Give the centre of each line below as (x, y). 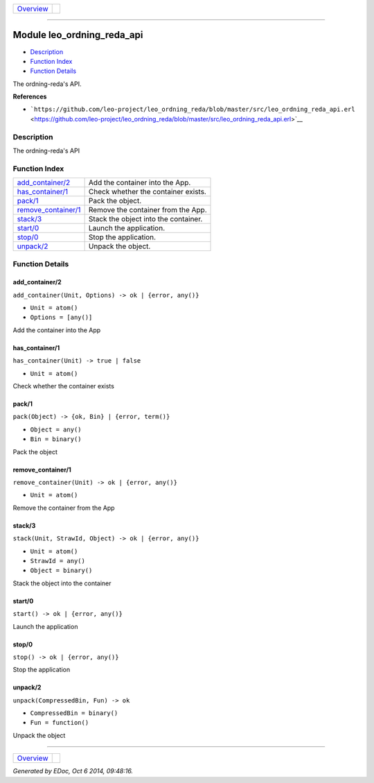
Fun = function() (60, 723)
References (30, 96)
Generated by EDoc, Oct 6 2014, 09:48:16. (73, 771)
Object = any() (56, 429)
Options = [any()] (61, 318)
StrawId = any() (58, 561)
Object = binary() (61, 571)
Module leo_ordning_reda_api (78, 35)
